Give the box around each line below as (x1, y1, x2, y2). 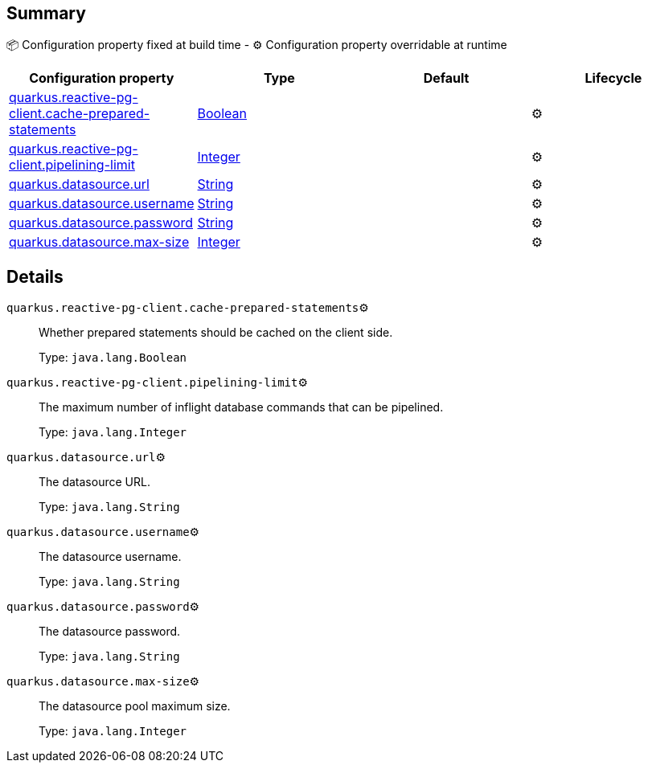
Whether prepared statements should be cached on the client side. (39, 325, 393, 340)
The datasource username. (39, 550, 182, 564)
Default (423, 70, 470, 87)
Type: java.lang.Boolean (39, 350, 187, 365)
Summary (6, 3, 86, 23)
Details (6, 266, 64, 287)
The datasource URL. (39, 475, 150, 489)
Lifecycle (584, 70, 642, 87)
